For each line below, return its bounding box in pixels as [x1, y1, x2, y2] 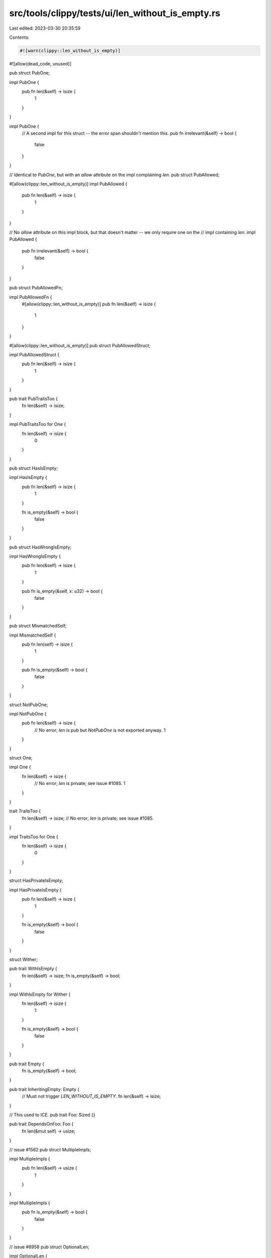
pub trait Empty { [9, 1061, 45, 1067]
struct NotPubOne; [9, 701, 48, 707]
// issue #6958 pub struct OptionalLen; [9, 1243, 90, 1250]
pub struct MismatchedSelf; [9, 623, 67, 629]
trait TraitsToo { [9, 808, 41, 814]
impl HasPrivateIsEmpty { [9, 887, 62, 893]
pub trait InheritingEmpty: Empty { [9, 1086, 80, 1092]
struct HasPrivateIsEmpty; [9, 878, 64, 884]
